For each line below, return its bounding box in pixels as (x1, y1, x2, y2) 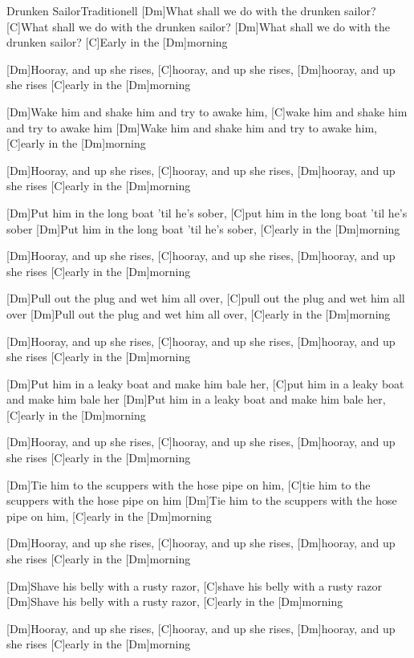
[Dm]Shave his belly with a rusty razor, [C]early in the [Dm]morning (6, 593, 343, 610)
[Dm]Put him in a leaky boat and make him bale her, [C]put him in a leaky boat (6, 375, 404, 392)
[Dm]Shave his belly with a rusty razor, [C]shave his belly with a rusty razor (6, 577, 382, 594)
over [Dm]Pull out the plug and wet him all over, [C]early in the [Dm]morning (6, 305, 391, 322)
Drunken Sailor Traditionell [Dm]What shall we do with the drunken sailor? (6, 2, 376, 18)
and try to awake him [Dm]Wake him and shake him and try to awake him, (6, 119, 377, 136)
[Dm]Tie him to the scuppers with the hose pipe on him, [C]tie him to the (6, 476, 371, 493)
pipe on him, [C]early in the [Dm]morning (6, 507, 212, 524)
